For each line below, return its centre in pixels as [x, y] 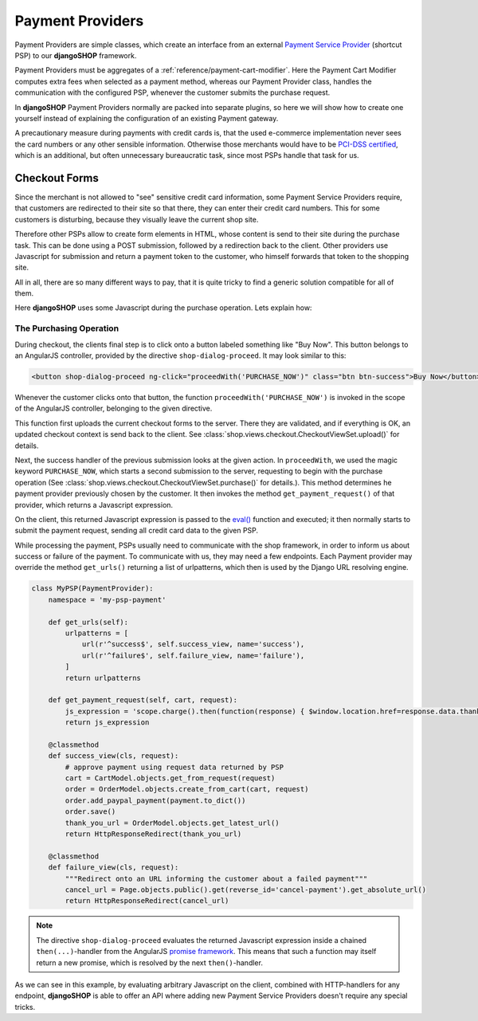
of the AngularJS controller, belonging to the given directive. [114, 408]
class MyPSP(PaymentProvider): [93, 589]
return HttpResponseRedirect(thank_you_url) [153, 834]
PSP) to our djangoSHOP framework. [76, 55]
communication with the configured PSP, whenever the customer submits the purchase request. [172, 92]
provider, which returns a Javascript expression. [94, 505]
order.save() [90, 812]
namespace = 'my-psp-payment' [107, 599]
